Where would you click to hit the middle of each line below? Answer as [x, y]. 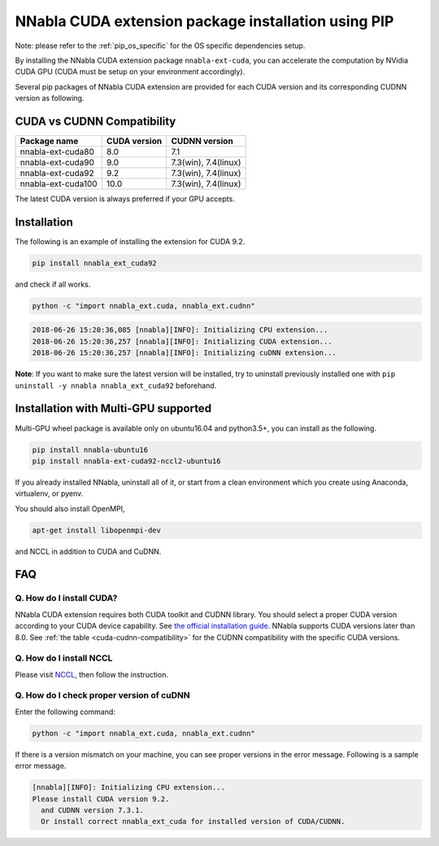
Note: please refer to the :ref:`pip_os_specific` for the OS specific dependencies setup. [160, 46]
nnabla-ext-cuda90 [57, 163]
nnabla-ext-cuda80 [57, 152]
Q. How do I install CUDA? [66, 598]
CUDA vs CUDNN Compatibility [96, 121]
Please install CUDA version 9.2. [101, 799]
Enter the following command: [65, 712]
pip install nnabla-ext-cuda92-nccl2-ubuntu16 [126, 461]
